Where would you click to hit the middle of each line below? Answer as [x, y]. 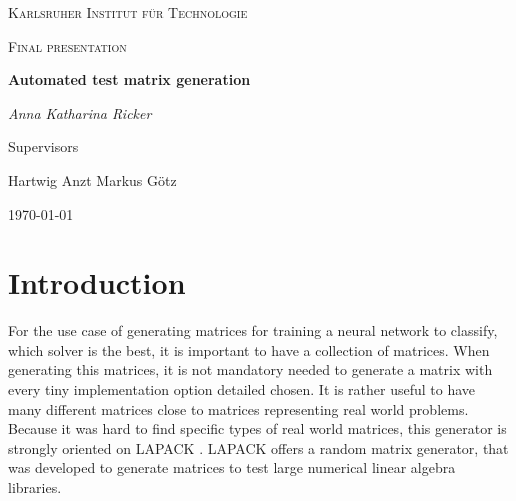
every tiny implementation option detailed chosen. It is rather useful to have [242, 389]
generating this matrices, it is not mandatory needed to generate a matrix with [250, 369]
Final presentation [67, 45]
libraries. [35, 487]
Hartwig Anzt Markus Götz [92, 179]
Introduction [97, 282]
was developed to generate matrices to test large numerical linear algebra [232, 467]
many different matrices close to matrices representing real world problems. [238, 408]
